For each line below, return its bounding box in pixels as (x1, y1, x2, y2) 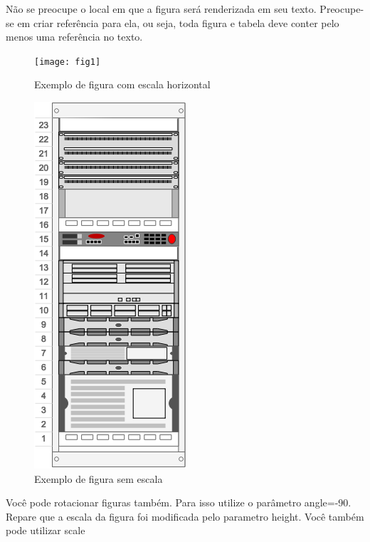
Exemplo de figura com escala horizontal (34, 77, 211, 92)
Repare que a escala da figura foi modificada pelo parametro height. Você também (6, 509, 364, 523)
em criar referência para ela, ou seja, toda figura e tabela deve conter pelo (17, 15, 339, 30)
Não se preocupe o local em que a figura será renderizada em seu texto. (6, 1, 317, 16)
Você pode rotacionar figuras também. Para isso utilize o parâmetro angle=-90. (6, 495, 351, 510)
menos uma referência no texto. (6, 29, 143, 44)
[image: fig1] (34, 56, 101, 67)
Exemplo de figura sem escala (34, 471, 163, 486)
